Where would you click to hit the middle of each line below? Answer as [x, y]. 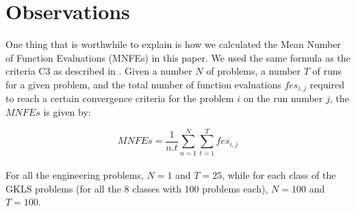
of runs [327, 71]
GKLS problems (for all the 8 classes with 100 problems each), [137, 188]
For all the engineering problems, [75, 175]
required [327, 84]
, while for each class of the [279, 175]
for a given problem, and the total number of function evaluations [143, 84]
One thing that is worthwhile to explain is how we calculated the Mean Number [173, 44]
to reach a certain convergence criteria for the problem [120, 98]
